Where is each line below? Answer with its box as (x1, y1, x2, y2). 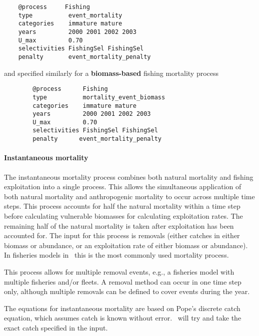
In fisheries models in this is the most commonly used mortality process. (4, 250, 229, 260)
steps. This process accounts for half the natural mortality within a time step (4, 201, 240, 211)
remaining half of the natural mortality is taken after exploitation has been (4, 220, 234, 231)
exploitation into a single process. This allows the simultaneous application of (4, 181, 241, 192)
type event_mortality (18, 11, 122, 19)
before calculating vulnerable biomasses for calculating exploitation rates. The (4, 210, 243, 221)
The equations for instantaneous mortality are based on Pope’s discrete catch (4, 303, 240, 313)
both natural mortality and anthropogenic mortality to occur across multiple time (4, 191, 255, 201)
